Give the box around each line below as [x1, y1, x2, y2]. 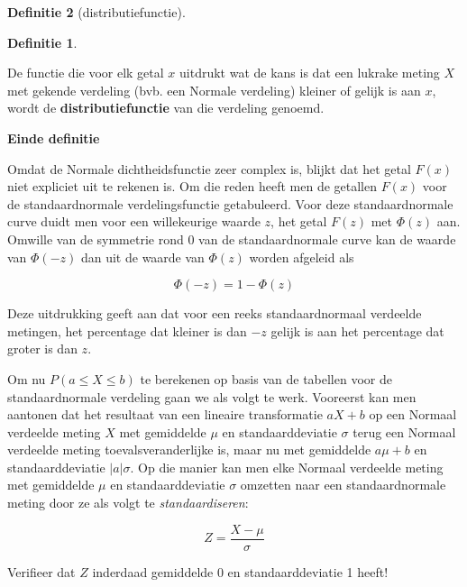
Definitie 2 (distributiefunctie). [7, 3, 186, 21]
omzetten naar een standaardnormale [240, 475, 446, 494]
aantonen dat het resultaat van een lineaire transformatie [7, 405, 323, 424]
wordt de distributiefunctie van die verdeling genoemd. [7, 98, 325, 117]
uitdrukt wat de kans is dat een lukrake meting [179, 63, 440, 82]
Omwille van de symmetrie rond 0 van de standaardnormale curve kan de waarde [7, 229, 456, 248]
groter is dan [7, 339, 78, 358]
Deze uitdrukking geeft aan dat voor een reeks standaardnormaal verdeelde [7, 304, 422, 323]
